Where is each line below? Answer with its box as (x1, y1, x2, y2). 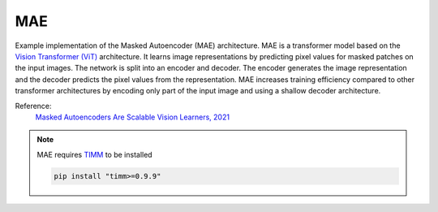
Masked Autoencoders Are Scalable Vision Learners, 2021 (35, 112, 230, 122)
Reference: (15, 101, 52, 110)
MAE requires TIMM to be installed (36, 149, 153, 159)
